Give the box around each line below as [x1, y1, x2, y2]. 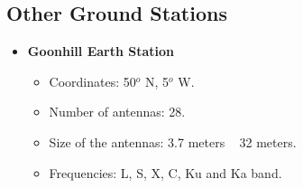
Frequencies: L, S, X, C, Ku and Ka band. [49, 163, 282, 182]
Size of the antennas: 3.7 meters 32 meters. [49, 132, 297, 151]
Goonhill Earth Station [27, 42, 175, 61]
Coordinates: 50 [49, 71, 136, 90]
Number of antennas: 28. [49, 102, 186, 121]
